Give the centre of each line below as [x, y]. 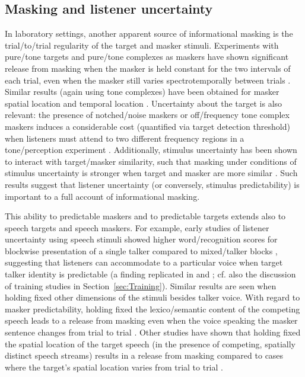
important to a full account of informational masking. [102, 196]
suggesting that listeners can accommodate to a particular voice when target [144, 262]
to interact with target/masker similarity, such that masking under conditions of [151, 161]
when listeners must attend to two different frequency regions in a [125, 138]
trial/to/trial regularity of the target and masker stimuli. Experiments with [142, 45]
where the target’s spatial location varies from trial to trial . [114, 367]
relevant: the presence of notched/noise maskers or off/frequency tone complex [147, 115]
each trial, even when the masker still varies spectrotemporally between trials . [148, 80]
